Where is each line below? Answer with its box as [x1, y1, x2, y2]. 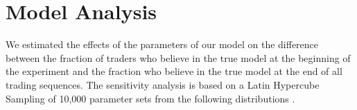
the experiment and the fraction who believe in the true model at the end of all [6, 64, 342, 78]
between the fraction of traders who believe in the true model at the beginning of [6, 50, 351, 65]
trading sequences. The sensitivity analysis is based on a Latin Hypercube [6, 77, 320, 91]
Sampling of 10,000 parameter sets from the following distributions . [6, 91, 295, 105]
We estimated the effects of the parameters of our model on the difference [6, 37, 319, 52]
